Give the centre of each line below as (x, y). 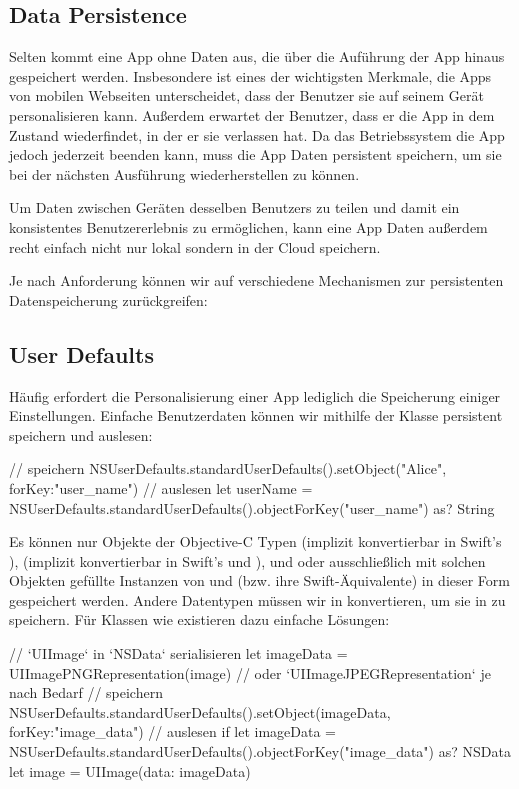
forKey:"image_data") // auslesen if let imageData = (173, 731)
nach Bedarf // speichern (86, 692)
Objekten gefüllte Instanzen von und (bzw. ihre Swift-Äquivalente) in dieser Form (260, 580)
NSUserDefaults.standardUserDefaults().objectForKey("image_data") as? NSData (260, 751)
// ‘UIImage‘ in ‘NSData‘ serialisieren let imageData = (178, 653)
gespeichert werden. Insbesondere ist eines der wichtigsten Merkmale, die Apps (250, 75)
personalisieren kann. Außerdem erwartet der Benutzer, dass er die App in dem (252, 114)
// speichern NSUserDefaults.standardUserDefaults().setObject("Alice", (228, 468)
